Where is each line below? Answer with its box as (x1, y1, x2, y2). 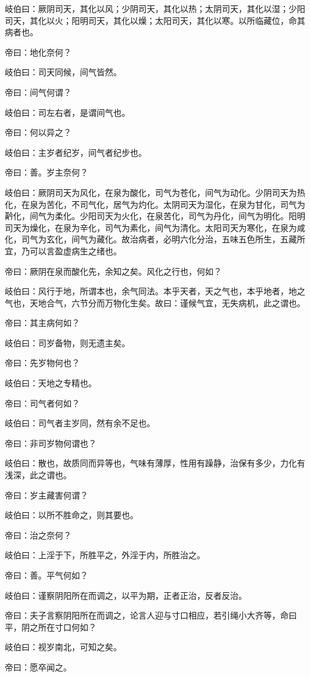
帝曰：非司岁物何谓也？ (5, 436, 97, 449)
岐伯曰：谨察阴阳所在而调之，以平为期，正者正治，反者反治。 (5, 589, 247, 601)
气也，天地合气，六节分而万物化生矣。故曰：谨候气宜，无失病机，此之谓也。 (5, 296, 305, 309)
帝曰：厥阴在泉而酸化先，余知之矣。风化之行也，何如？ (5, 264, 222, 277)
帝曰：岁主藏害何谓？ (5, 488, 88, 501)
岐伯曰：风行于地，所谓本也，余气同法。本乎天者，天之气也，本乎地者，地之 (5, 285, 305, 297)
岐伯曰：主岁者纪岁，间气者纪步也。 (5, 146, 147, 158)
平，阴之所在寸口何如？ (5, 620, 97, 633)
